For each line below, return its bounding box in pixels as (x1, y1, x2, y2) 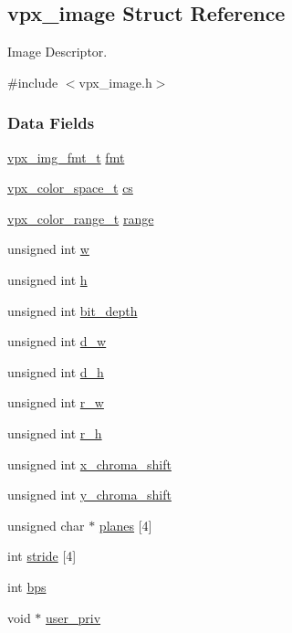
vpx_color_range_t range (7, 208, 154, 227)
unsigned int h (7, 269, 88, 289)
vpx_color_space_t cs (7, 178, 133, 197)
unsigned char (7, 515, 85, 534)
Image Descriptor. (7, 42, 108, 61)
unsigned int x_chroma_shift (7, 454, 172, 473)
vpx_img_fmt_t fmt (7, 147, 125, 166)
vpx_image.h (78, 72, 152, 91)
